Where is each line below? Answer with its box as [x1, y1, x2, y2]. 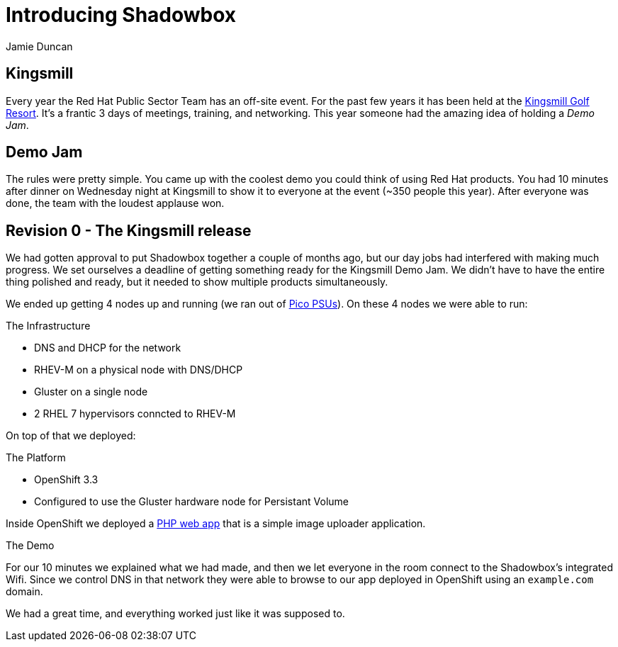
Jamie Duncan [6, 40, 73, 52]
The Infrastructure [6, 320, 91, 332]
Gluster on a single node [34, 386, 148, 398]
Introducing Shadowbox [6, 3, 237, 27]
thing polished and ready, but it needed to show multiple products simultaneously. [6, 276, 388, 288]
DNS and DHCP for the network [34, 342, 181, 354]
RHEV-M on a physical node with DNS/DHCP [34, 364, 243, 376]
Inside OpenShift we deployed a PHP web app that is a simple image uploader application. [6, 517, 426, 530]
